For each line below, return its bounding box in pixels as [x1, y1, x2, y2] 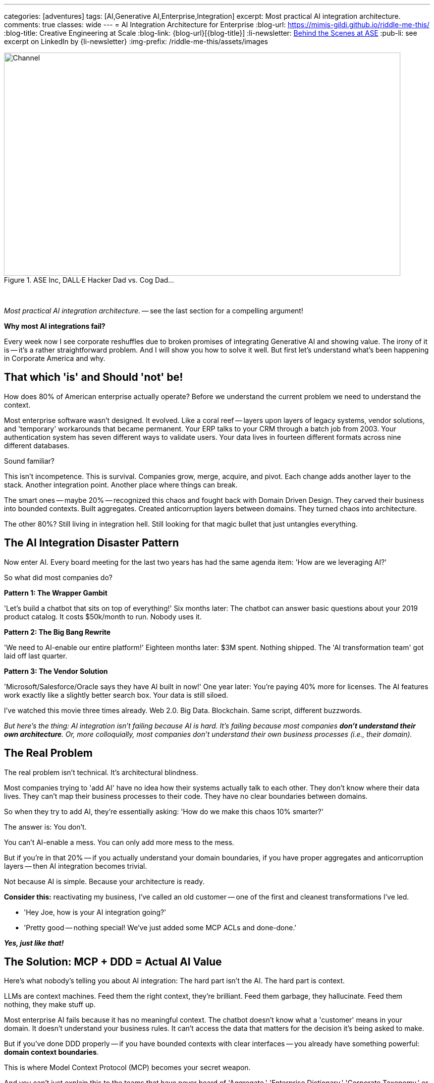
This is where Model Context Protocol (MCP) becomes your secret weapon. [4, 1063, 251, 1072]
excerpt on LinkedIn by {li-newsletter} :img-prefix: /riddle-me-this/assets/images [4, 37, 268, 46]
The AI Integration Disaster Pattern [4, 537, 179, 549]
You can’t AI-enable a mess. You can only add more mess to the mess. [4, 838, 234, 846]
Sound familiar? [4, 456, 54, 465]
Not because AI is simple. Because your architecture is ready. [4, 877, 205, 886]
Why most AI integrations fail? [4, 322, 106, 330]
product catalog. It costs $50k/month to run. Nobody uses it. [4, 612, 202, 621]
